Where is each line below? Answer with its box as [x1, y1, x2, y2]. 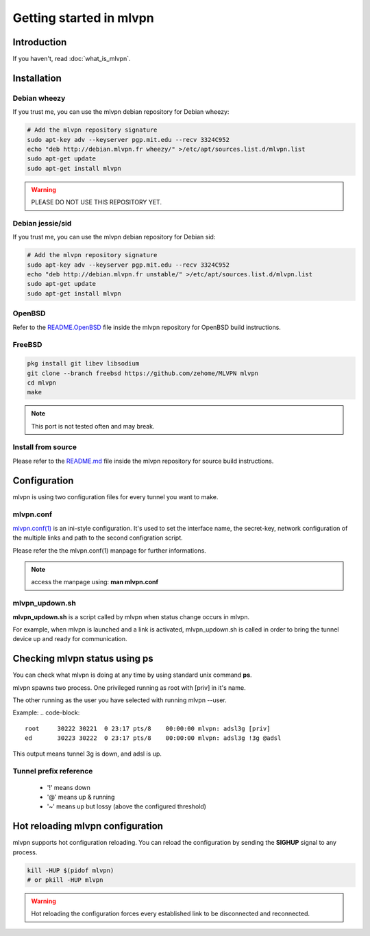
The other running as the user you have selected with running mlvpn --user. [12, 696, 227, 704]
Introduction [12, 36, 67, 48]
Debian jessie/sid [12, 218, 72, 228]
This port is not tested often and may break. [31, 422, 155, 430]
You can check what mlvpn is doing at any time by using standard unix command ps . [12, 671, 253, 679]
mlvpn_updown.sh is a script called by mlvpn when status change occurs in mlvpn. [12, 612, 250, 621]
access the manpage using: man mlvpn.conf [31, 578, 159, 586]
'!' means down [47, 783, 90, 791]
